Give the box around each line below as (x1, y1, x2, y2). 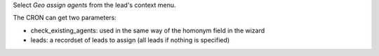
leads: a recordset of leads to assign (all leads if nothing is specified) (30, 36, 230, 44)
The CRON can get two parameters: (13, 14, 117, 22)
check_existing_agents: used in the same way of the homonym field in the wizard (30, 26, 265, 35)
